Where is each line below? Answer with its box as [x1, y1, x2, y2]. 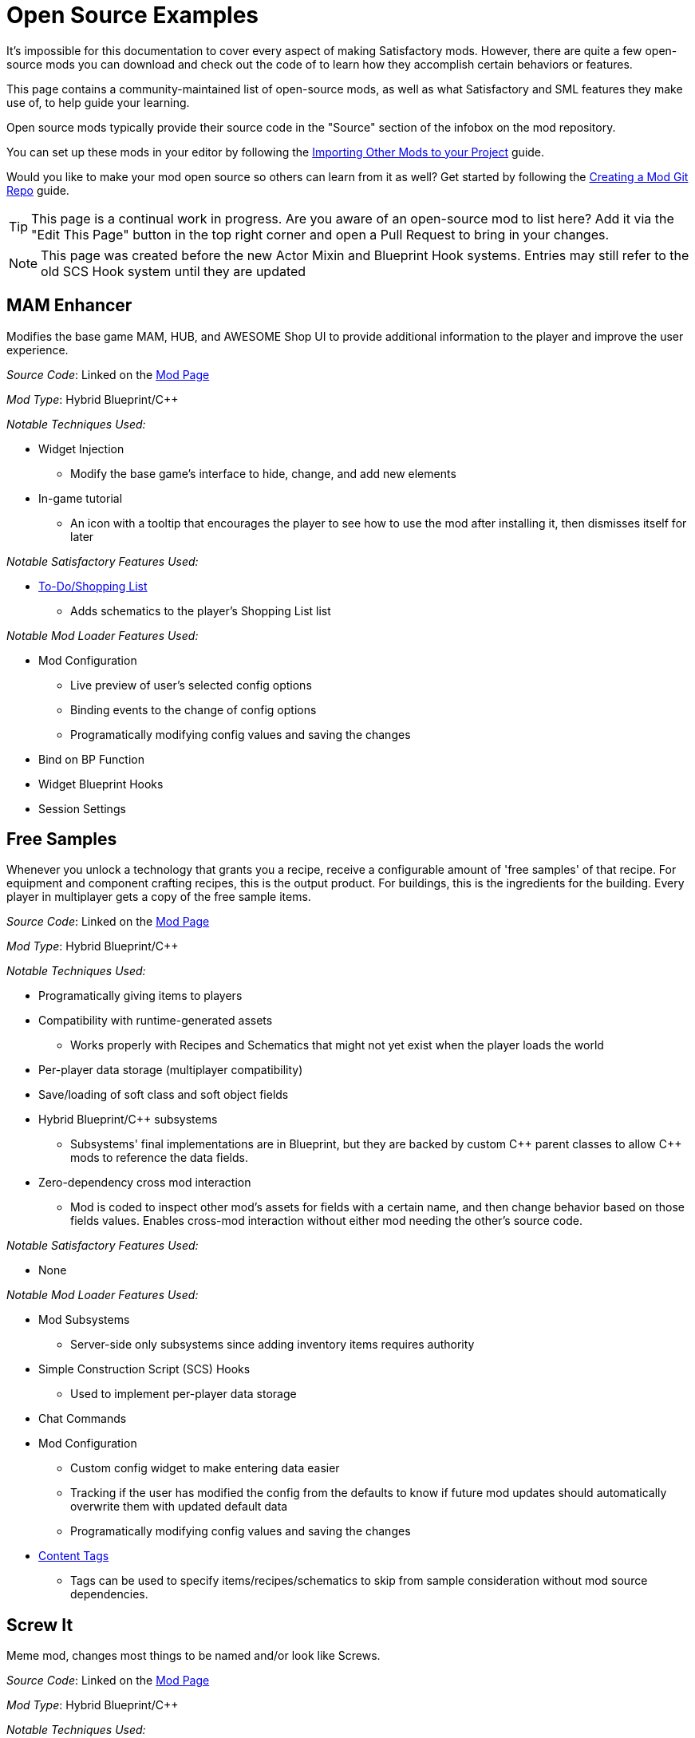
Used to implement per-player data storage [70, 1387, 297, 1401]
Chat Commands [38, 1412, 127, 1426]
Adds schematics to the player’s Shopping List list [70, 603, 331, 618]
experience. [6, 342, 69, 357]
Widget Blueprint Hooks [38, 776, 164, 791]
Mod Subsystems [38, 1313, 130, 1327]
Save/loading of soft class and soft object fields [38, 1088, 289, 1102]
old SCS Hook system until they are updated [41, 263, 306, 279]
